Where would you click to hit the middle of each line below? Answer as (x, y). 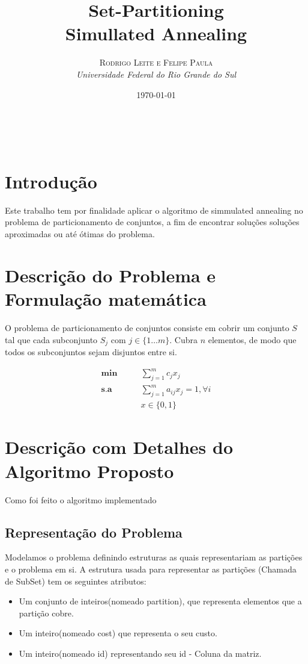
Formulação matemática (106, 298)
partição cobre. (46, 613)
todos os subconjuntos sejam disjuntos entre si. (91, 351)
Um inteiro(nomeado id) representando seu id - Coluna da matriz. (140, 653)
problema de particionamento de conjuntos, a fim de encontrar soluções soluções (152, 222)
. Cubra (183, 339)
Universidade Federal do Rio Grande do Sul (156, 74)
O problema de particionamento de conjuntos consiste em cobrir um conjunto (147, 327)
